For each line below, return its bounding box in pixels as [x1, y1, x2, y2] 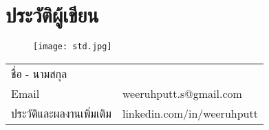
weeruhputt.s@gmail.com [122, 85, 242, 101]
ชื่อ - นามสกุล [11, 65, 67, 81]
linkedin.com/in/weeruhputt [122, 105, 258, 121]
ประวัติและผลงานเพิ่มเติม [11, 105, 111, 121]
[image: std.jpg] [33, 42, 112, 52]
